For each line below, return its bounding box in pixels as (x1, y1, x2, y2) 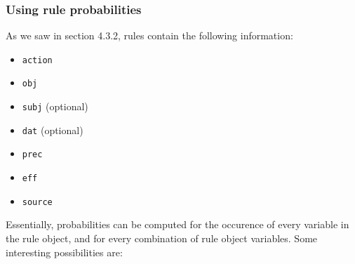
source (22, 197, 53, 207)
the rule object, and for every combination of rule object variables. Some (6, 231, 318, 245)
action (22, 55, 53, 65)
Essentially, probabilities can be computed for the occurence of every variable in (6, 217, 349, 232)
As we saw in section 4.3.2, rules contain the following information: (6, 28, 293, 43)
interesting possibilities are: (6, 244, 123, 259)
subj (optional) (22, 99, 88, 114)
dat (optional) (22, 122, 83, 137)
